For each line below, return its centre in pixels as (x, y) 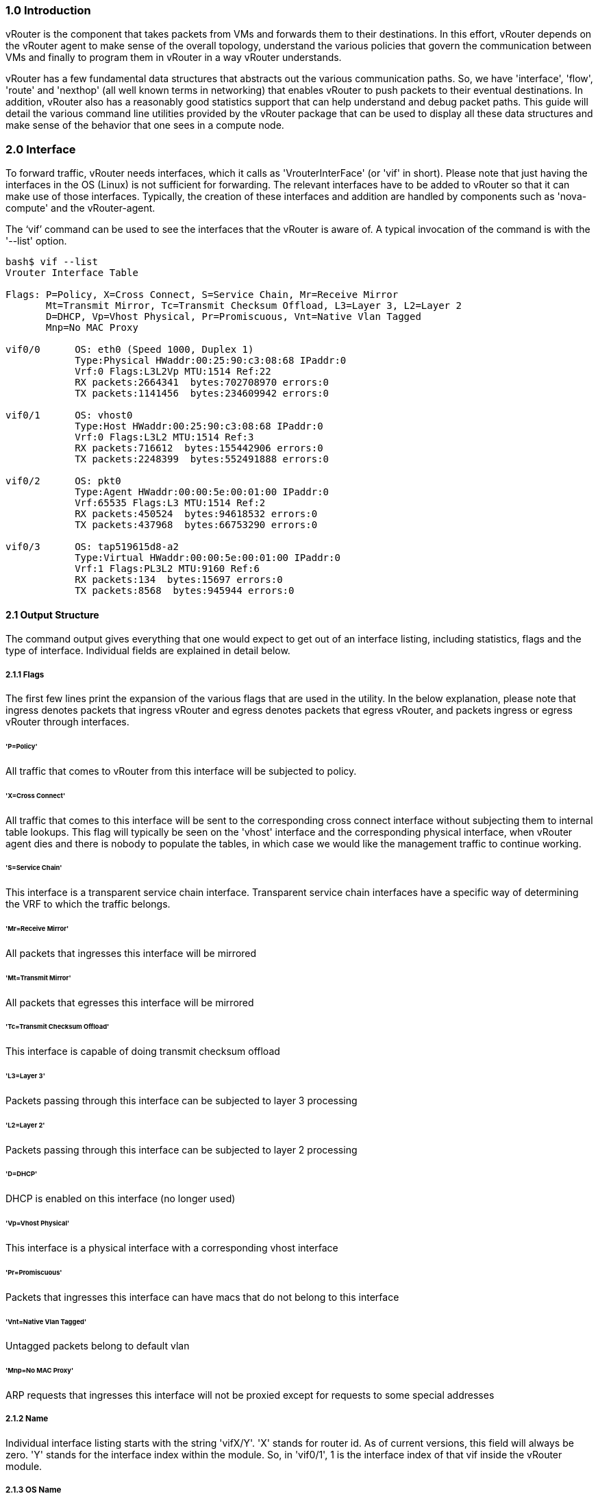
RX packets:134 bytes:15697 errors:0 (179, 580)
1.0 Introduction (48, 10)
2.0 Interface (41, 149)
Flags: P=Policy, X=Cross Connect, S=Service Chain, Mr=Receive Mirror (202, 295)
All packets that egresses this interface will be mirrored (130, 1002)
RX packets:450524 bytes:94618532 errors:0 (196, 514)
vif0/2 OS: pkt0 (63, 481)
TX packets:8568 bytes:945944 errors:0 (185, 591)
